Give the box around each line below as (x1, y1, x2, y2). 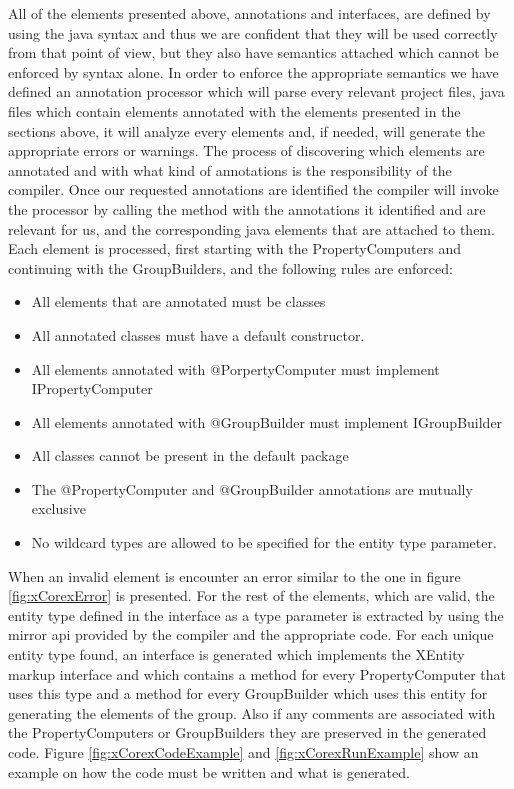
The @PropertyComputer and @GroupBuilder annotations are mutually (31, 478, 473, 499)
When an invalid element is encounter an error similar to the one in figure (8, 565, 461, 586)
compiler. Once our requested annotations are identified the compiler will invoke (8, 179, 499, 200)
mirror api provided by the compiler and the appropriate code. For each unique (8, 624, 494, 645)
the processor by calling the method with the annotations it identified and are (8, 198, 486, 219)
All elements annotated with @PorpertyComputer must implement (31, 358, 440, 379)
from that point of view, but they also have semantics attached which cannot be (8, 42, 499, 63)
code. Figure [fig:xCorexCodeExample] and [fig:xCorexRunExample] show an (8, 742, 479, 762)
